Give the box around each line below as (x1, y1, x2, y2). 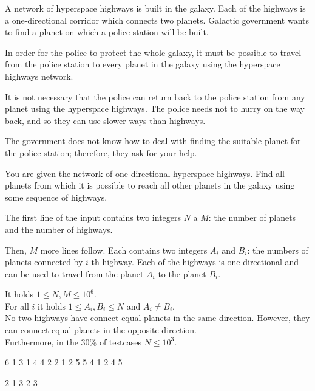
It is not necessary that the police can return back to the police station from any (5, 90, 305, 103)
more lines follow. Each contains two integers (40, 243, 208, 256)
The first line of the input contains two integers (5, 211, 181, 224)
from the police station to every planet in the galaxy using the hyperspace (5, 58, 280, 71)
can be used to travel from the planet (5, 267, 144, 280)
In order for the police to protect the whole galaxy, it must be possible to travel (5, 46, 302, 58)
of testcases (99, 335, 141, 348)
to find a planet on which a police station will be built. (5, 26, 209, 38)
